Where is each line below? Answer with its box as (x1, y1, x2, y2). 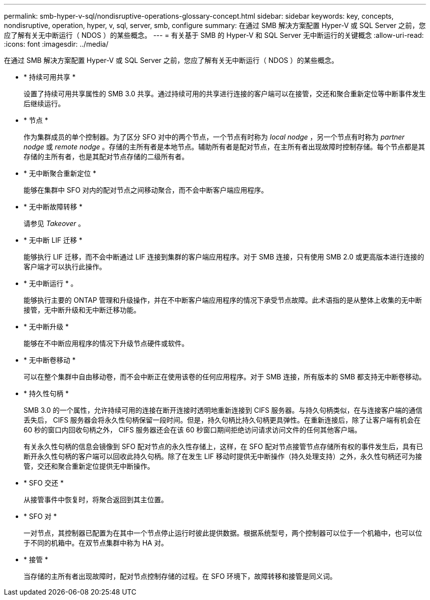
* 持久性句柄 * (24, 389, 69, 398)
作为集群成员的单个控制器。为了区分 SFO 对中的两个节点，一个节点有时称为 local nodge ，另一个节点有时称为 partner (24, 133, 405, 141)
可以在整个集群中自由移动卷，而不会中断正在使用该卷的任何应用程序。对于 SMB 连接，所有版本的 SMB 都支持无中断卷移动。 (24, 372, 426, 381)
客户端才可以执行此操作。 (24, 262, 106, 271)
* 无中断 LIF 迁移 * (24, 236, 82, 244)
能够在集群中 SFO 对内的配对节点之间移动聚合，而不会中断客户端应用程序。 (24, 186, 268, 194)
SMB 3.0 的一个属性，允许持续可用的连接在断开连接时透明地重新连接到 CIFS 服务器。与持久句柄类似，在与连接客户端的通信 (24, 406, 423, 414)
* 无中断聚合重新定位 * (24, 169, 96, 177)
